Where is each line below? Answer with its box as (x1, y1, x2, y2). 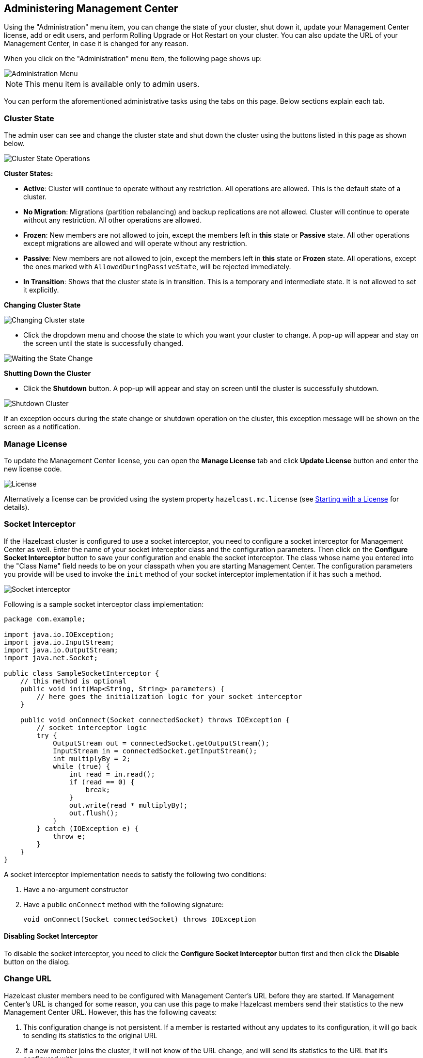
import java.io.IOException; (4, 630, 114, 638)
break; (85, 785, 110, 794)
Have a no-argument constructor (23, 885, 128, 894)
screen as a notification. (4, 423, 80, 431)
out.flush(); (69, 809, 119, 817)
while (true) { (53, 762, 110, 770)
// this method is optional (20, 677, 126, 685)
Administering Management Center (4, 2, 178, 15)
